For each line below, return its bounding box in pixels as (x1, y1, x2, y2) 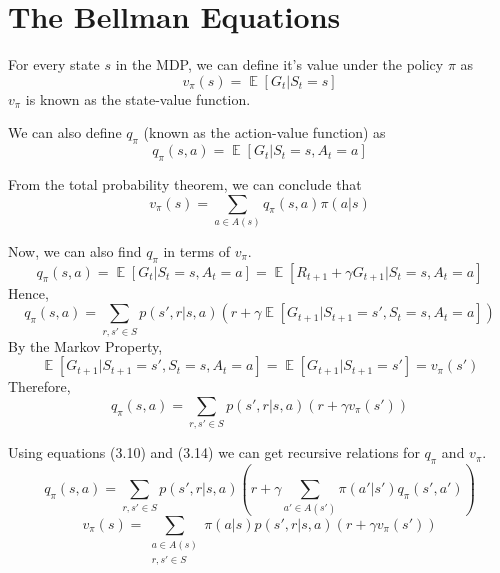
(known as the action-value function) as (143, 122, 386, 143)
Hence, (8, 282, 49, 303)
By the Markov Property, (8, 335, 163, 356)
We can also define (8, 122, 122, 143)
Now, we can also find (8, 240, 142, 261)
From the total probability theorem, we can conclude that (8, 173, 362, 194)
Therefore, (8, 376, 71, 397)
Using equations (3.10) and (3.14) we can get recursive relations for (8, 442, 420, 463)
